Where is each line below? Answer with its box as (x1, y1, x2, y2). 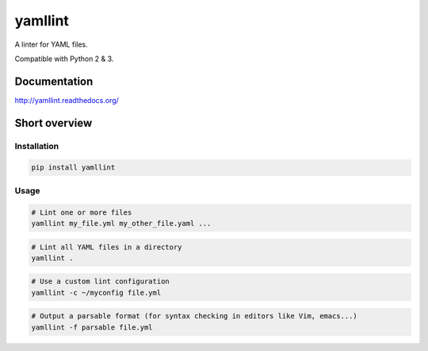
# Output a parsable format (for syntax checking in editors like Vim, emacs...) (31, 311, 358, 321)
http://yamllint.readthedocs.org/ (14, 95, 119, 105)
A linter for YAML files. (14, 40, 89, 49)
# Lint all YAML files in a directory (31, 242, 182, 251)
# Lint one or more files (31, 208, 132, 217)
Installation (14, 140, 59, 151)
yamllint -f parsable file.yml (31, 322, 154, 332)
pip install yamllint (31, 163, 116, 172)
